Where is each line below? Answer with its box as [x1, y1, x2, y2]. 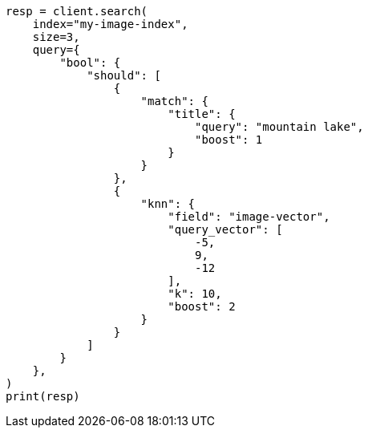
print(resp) [6, 390, 80, 403]
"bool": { [59, 56, 121, 69]
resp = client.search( [6, 5, 148, 18]
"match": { [140, 95, 208, 107]
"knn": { [140, 197, 196, 210]
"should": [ [87, 69, 161, 82]
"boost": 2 [168, 300, 236, 313]
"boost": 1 [195, 133, 263, 146]
